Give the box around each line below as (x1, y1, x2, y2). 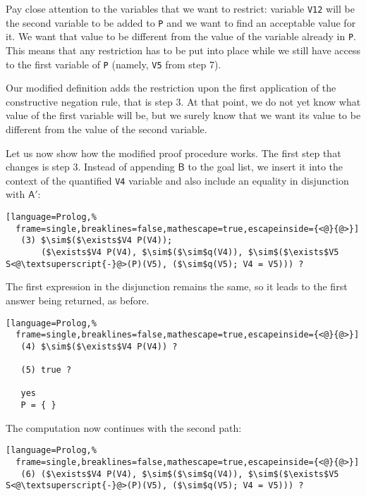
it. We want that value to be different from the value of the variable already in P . (6, 29, 356, 44)
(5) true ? (20, 365, 72, 376)
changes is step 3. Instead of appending (6, 159, 175, 174)
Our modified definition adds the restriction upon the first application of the (6, 80, 336, 95)
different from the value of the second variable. (6, 122, 207, 136)
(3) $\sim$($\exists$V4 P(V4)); (20, 235, 173, 246)
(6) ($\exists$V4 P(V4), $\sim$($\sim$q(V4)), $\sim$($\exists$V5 (20, 469, 339, 479)
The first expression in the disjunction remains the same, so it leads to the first (6, 279, 348, 294)
